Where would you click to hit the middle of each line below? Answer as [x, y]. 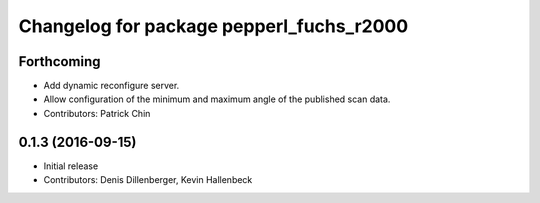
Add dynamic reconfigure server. [111, 86]
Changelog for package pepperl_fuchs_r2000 [213, 26]
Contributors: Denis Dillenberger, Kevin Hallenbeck [148, 180]
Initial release [71, 166]
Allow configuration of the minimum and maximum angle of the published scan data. [217, 99]
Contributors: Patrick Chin [97, 113]
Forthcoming [59, 61]
